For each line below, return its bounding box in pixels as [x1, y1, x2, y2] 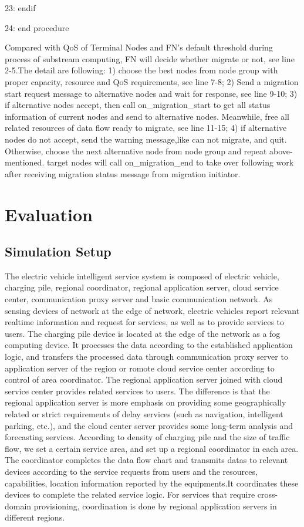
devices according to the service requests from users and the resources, [5, 465, 258, 477]
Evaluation [5, 202, 93, 226]
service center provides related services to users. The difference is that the [5, 384, 270, 397]
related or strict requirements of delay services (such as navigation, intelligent [5, 408, 283, 420]
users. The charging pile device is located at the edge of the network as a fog [5, 327, 281, 339]
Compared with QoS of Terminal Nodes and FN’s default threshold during [5, 41, 273, 53]
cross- [257, 488, 278, 501]
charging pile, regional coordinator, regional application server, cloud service [5, 281, 279, 293]
